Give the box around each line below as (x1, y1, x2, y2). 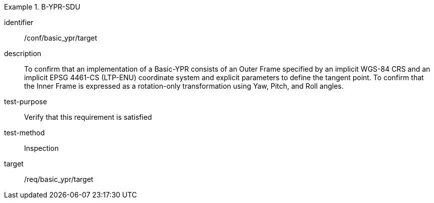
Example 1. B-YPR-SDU (4, 3, 80, 11)
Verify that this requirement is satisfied (24, 113, 152, 121)
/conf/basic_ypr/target (24, 34, 97, 42)
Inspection (24, 144, 59, 152)
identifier (4, 18, 34, 27)
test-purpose (4, 97, 47, 106)
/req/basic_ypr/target (24, 175, 93, 183)
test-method (4, 128, 45, 137)
